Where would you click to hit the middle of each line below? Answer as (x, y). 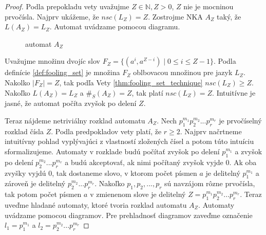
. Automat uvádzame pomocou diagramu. (115, 26)
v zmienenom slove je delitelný (138, 194)
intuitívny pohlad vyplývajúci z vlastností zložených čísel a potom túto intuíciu (129, 141)
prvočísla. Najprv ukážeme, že (52, 16)
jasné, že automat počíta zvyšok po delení (71, 103)
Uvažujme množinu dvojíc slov (52, 61)
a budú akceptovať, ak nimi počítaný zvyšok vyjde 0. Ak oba (161, 162)
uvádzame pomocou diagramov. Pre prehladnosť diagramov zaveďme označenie (129, 215)
